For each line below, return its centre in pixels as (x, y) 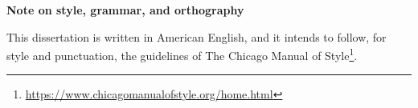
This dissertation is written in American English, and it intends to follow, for (197, 36)
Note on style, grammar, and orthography (125, 10)
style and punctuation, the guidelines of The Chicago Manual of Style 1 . (182, 54)
